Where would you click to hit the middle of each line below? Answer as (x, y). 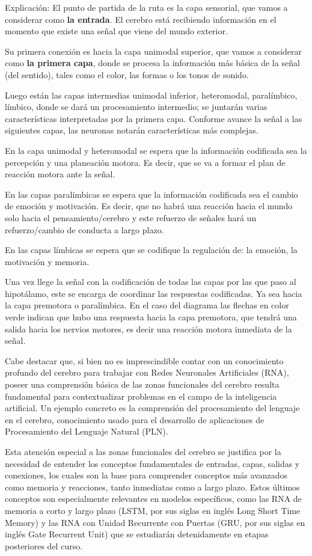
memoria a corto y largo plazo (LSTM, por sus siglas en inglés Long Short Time (153, 510)
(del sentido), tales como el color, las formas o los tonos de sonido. (127, 74)
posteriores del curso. (44, 545)
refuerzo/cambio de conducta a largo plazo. (84, 229)
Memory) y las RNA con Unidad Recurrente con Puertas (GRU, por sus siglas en (155, 522)
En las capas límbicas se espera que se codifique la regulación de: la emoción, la (151, 250)
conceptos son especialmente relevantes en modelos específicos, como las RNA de (153, 499)
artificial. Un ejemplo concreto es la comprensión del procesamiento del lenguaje (152, 408)
